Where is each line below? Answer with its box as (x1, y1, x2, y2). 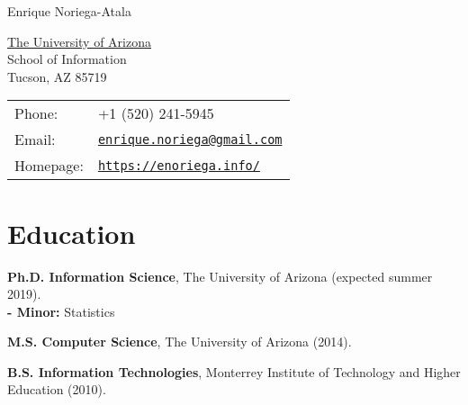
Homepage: (14, 155, 84, 176)
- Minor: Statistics (7, 301, 115, 320)
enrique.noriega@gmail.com (97, 131, 283, 147)
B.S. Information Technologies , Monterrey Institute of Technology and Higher (7, 362, 461, 381)
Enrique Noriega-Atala (7, 2, 131, 20)
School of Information (7, 49, 127, 68)
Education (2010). (7, 380, 106, 399)
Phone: (14, 103, 58, 124)
